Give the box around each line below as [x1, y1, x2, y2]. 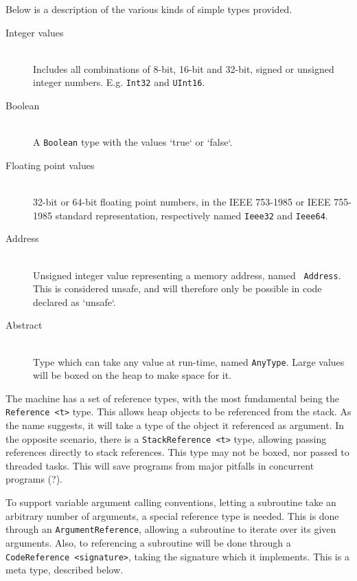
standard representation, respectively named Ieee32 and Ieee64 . [55, 208, 328, 222]
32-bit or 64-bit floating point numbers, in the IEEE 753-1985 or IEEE [33, 195, 331, 209]
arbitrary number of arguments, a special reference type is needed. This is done [5, 508, 339, 523]
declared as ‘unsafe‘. [33, 294, 116, 309]
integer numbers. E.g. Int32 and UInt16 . [33, 75, 205, 89]
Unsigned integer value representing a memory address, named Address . [33, 267, 341, 282]
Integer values [5, 25, 64, 39]
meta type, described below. [5, 562, 124, 577]
